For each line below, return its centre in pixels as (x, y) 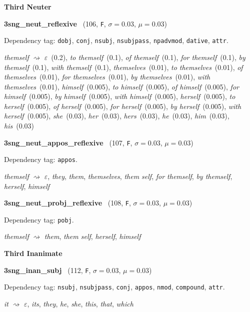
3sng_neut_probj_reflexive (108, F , (67, 203)
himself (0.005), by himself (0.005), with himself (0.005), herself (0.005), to (120, 96)
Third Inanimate (33, 253)
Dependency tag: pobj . (39, 219)
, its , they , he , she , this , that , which (80, 303)
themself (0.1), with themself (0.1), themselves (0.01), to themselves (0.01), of (123, 67)
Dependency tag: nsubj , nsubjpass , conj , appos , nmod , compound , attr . (114, 287)
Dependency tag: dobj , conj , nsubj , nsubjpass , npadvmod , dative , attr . (116, 40)
